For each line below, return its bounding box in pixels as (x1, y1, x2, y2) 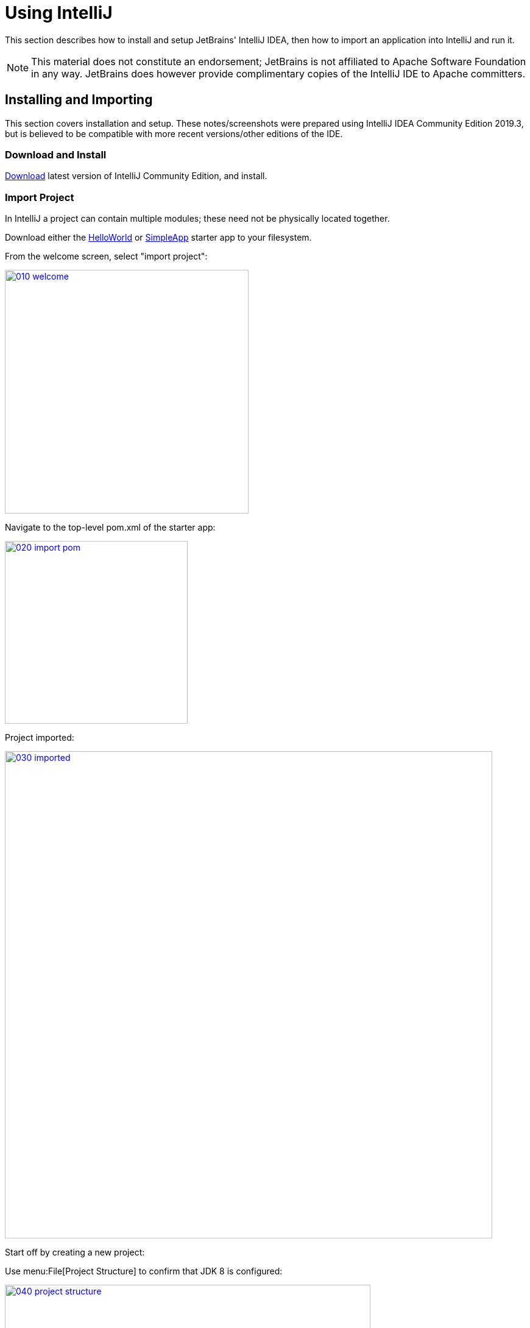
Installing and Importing (5, 92, 153, 108)
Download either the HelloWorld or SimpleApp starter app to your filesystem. (5, 232, 312, 243)
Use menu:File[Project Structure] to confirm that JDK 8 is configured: (5, 1266, 283, 1277)
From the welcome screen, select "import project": (5, 251, 208, 262)
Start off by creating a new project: (5, 1247, 145, 1258)
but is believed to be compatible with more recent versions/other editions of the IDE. (5, 128, 343, 139)
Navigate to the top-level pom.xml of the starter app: (5, 522, 216, 533)
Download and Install (5, 148, 107, 161)
